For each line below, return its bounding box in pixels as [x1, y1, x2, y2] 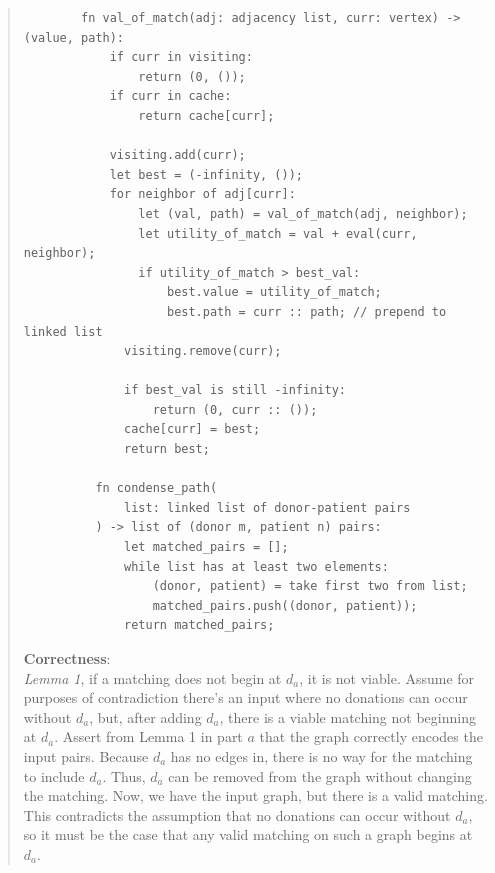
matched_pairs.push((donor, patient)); [152, 598, 418, 613]
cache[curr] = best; [124, 422, 261, 437]
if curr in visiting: [109, 50, 253, 65]
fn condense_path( [95, 481, 218, 496]
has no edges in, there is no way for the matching [170, 745, 473, 766]
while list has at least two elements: [124, 559, 389, 574]
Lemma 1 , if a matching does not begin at [23, 667, 282, 688]
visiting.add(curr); [109, 148, 246, 163]
